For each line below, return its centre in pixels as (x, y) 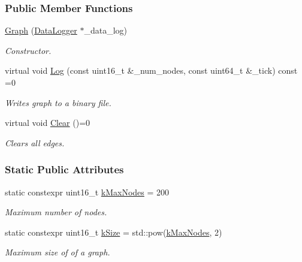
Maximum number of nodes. (56, 212)
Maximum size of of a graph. (58, 252)
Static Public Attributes (64, 169)
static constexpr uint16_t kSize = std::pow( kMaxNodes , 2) (114, 232)
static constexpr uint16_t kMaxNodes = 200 (87, 192)
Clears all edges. (35, 142)
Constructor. (28, 50)
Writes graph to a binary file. (58, 102)
